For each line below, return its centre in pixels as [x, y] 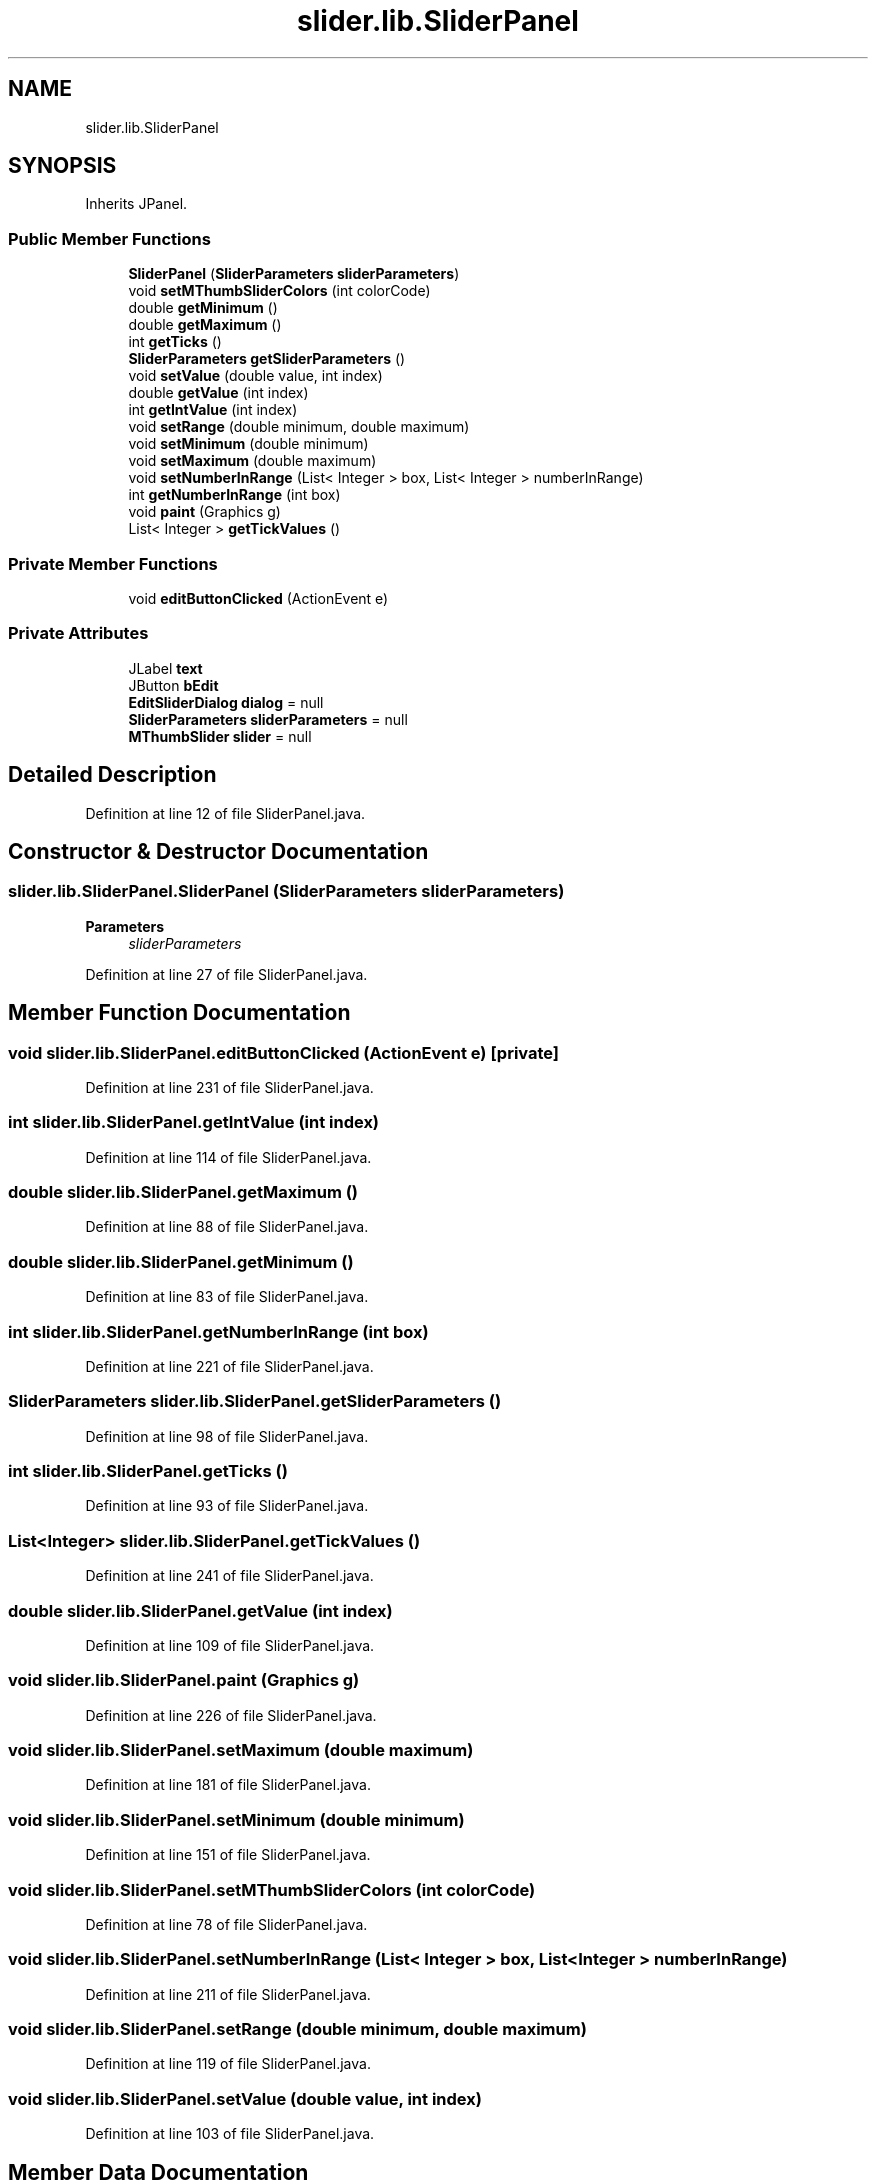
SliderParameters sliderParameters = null [268, 719]
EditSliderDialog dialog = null [226, 702]
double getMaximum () [205, 325]
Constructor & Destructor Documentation [218, 851]
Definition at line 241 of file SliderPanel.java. [229, 1576]
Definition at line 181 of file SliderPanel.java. [228, 1785]
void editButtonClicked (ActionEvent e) [258, 598]
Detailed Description [112, 775]
